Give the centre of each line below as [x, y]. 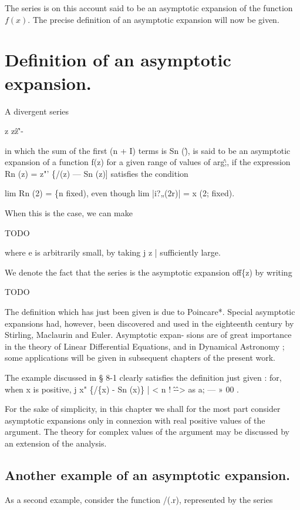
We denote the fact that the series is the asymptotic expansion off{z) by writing [149, 272]
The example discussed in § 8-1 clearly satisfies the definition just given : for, [143, 377]
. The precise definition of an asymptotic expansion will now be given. [154, 19]
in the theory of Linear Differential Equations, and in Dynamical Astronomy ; [145, 346]
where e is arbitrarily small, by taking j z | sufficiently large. [113, 252]
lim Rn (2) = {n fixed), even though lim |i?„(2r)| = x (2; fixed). [120, 193]
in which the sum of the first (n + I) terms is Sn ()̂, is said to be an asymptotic [148, 150]
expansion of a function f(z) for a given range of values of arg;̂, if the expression [148, 162]
